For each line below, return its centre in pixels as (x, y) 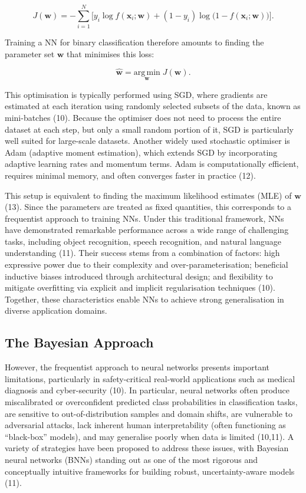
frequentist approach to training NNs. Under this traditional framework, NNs (144, 218)
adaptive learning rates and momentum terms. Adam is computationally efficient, (152, 164)
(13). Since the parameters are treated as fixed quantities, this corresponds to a (148, 207)
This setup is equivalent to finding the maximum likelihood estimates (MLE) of (148, 195)
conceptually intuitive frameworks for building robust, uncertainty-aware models (150, 471)
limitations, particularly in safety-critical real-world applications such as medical (150, 378)
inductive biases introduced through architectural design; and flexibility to (139, 276)
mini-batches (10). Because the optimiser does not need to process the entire (143, 117)
